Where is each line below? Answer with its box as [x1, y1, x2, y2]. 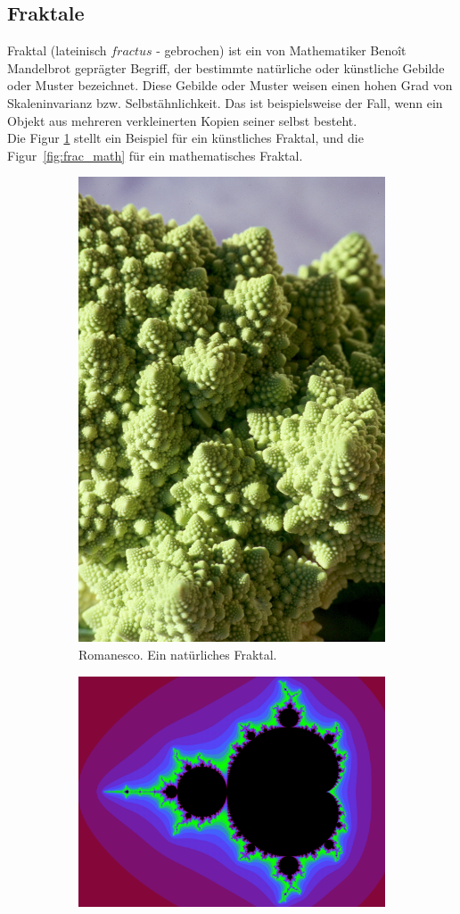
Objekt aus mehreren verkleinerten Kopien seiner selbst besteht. [7, 111, 357, 129]
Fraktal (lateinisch [7, 41, 107, 60]
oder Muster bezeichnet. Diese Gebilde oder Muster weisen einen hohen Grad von [7, 76, 453, 95]
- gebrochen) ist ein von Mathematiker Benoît [156, 41, 407, 60]
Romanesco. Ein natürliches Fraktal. [78, 645, 277, 664]
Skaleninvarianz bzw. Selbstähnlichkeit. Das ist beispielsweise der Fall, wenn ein [7, 93, 443, 112]
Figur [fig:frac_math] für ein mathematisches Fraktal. [7, 145, 303, 164]
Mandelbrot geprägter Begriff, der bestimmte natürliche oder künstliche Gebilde [7, 58, 445, 77]
